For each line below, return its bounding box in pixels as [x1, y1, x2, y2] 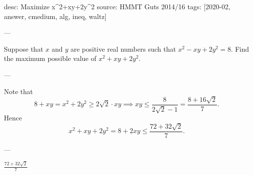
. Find [231, 43, 249, 54]
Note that [4, 86, 33, 96]
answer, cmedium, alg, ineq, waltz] [4, 11, 107, 21]
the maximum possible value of [4, 53, 97, 63]
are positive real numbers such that [70, 43, 176, 54]
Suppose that [4, 43, 43, 54]
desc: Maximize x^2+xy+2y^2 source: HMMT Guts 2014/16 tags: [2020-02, [4, 1, 231, 11]
